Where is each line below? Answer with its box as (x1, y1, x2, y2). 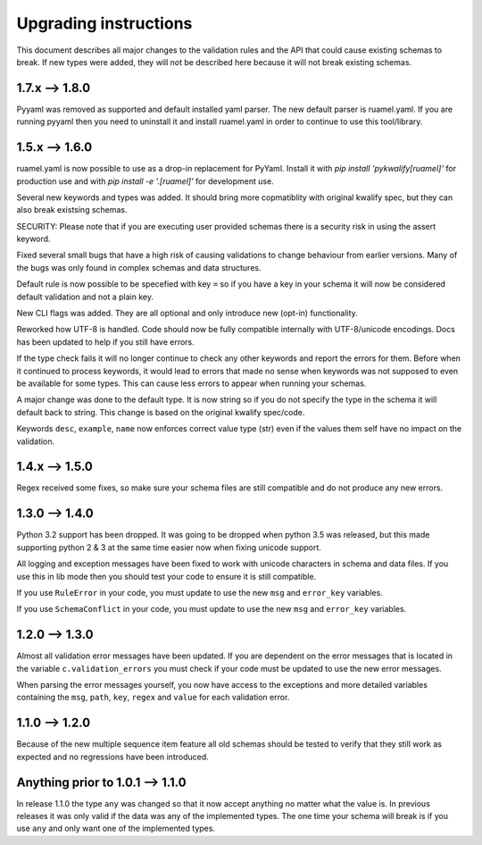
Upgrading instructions (16, 13, 193, 33)
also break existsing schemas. (16, 205, 129, 215)
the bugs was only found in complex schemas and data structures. (16, 262, 262, 272)
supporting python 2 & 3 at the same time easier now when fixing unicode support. (16, 541, 321, 553)
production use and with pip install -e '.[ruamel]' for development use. (16, 175, 274, 187)
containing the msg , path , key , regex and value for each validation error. (16, 692, 290, 703)
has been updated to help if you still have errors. (16, 336, 195, 347)
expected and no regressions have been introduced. (16, 751, 209, 762)
